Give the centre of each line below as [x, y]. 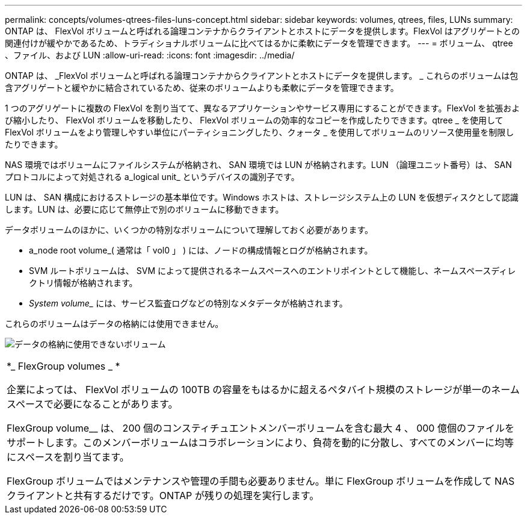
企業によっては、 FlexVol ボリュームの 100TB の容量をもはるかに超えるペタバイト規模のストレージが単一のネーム [263, 390]
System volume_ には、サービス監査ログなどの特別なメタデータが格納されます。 [188, 303]
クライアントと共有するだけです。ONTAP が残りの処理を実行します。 [163, 496]
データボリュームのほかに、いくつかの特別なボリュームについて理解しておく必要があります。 [189, 230]
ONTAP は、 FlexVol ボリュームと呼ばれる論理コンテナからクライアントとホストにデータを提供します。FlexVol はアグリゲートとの [262, 31]
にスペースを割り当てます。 [68, 457]
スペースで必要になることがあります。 [92, 404]
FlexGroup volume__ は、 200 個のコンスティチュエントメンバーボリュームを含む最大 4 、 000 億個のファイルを [260, 428]
